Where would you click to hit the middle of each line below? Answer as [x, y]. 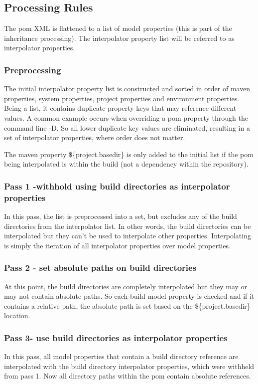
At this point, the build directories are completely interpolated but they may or [126, 286]
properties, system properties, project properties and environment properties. [122, 98]
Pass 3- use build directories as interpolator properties [116, 337]
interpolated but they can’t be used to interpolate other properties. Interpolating [128, 236]
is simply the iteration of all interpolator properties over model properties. [117, 245]
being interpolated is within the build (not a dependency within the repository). [126, 164]
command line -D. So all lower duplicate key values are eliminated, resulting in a [127, 127]
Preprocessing [33, 70]
